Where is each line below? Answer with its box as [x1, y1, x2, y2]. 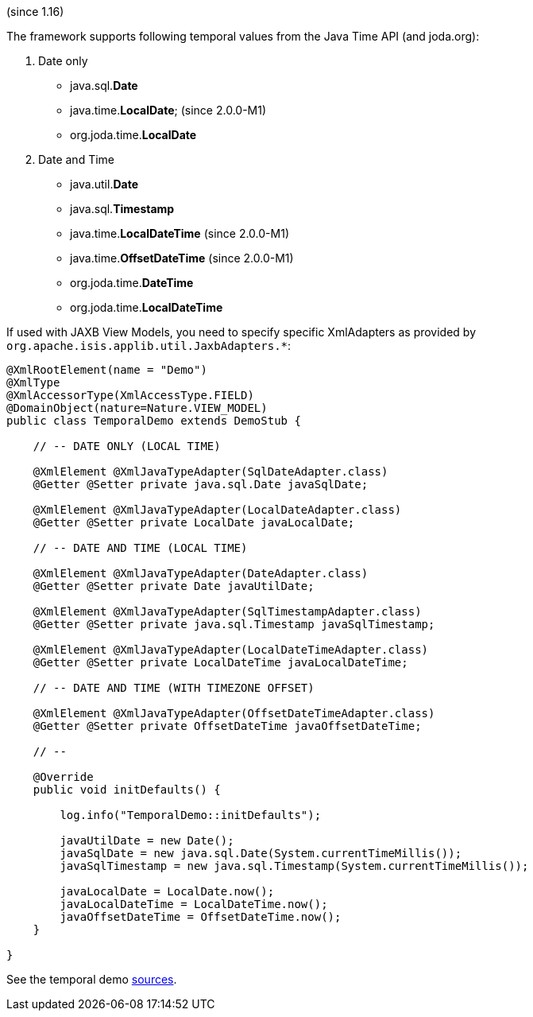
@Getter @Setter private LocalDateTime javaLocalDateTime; [33, 656, 408, 669]
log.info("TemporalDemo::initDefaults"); [60, 809, 322, 821]
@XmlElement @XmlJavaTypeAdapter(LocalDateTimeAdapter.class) [33, 643, 429, 656]
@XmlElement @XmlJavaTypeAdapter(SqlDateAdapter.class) [33, 465, 388, 478]
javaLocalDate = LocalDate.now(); [60, 885, 275, 898]
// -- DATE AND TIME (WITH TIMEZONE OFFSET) [33, 681, 315, 694]
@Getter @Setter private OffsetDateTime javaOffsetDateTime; [33, 720, 422, 732]
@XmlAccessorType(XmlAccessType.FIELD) [6, 389, 254, 402]
